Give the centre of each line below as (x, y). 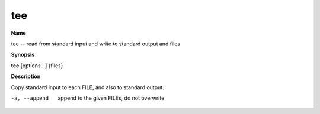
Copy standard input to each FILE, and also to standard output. (87, 87)
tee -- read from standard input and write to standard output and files (96, 44)
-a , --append (30, 98)
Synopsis (23, 55)
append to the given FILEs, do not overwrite (111, 98)
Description (26, 76)
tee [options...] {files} (37, 66)
